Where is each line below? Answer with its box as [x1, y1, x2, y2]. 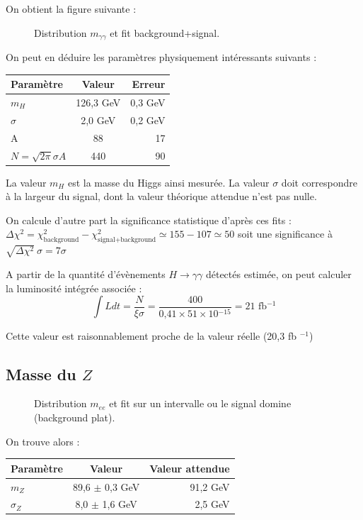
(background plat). [34, 409, 115, 424]
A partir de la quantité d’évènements [6, 266, 166, 281]
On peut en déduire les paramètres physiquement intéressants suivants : [6, 50, 317, 65]
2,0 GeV [81, 112, 116, 127]
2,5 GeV [195, 497, 230, 511]
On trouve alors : [6, 433, 80, 448]
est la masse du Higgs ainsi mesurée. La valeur [67, 175, 270, 189]
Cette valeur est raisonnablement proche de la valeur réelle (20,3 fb [6, 328, 296, 343]
